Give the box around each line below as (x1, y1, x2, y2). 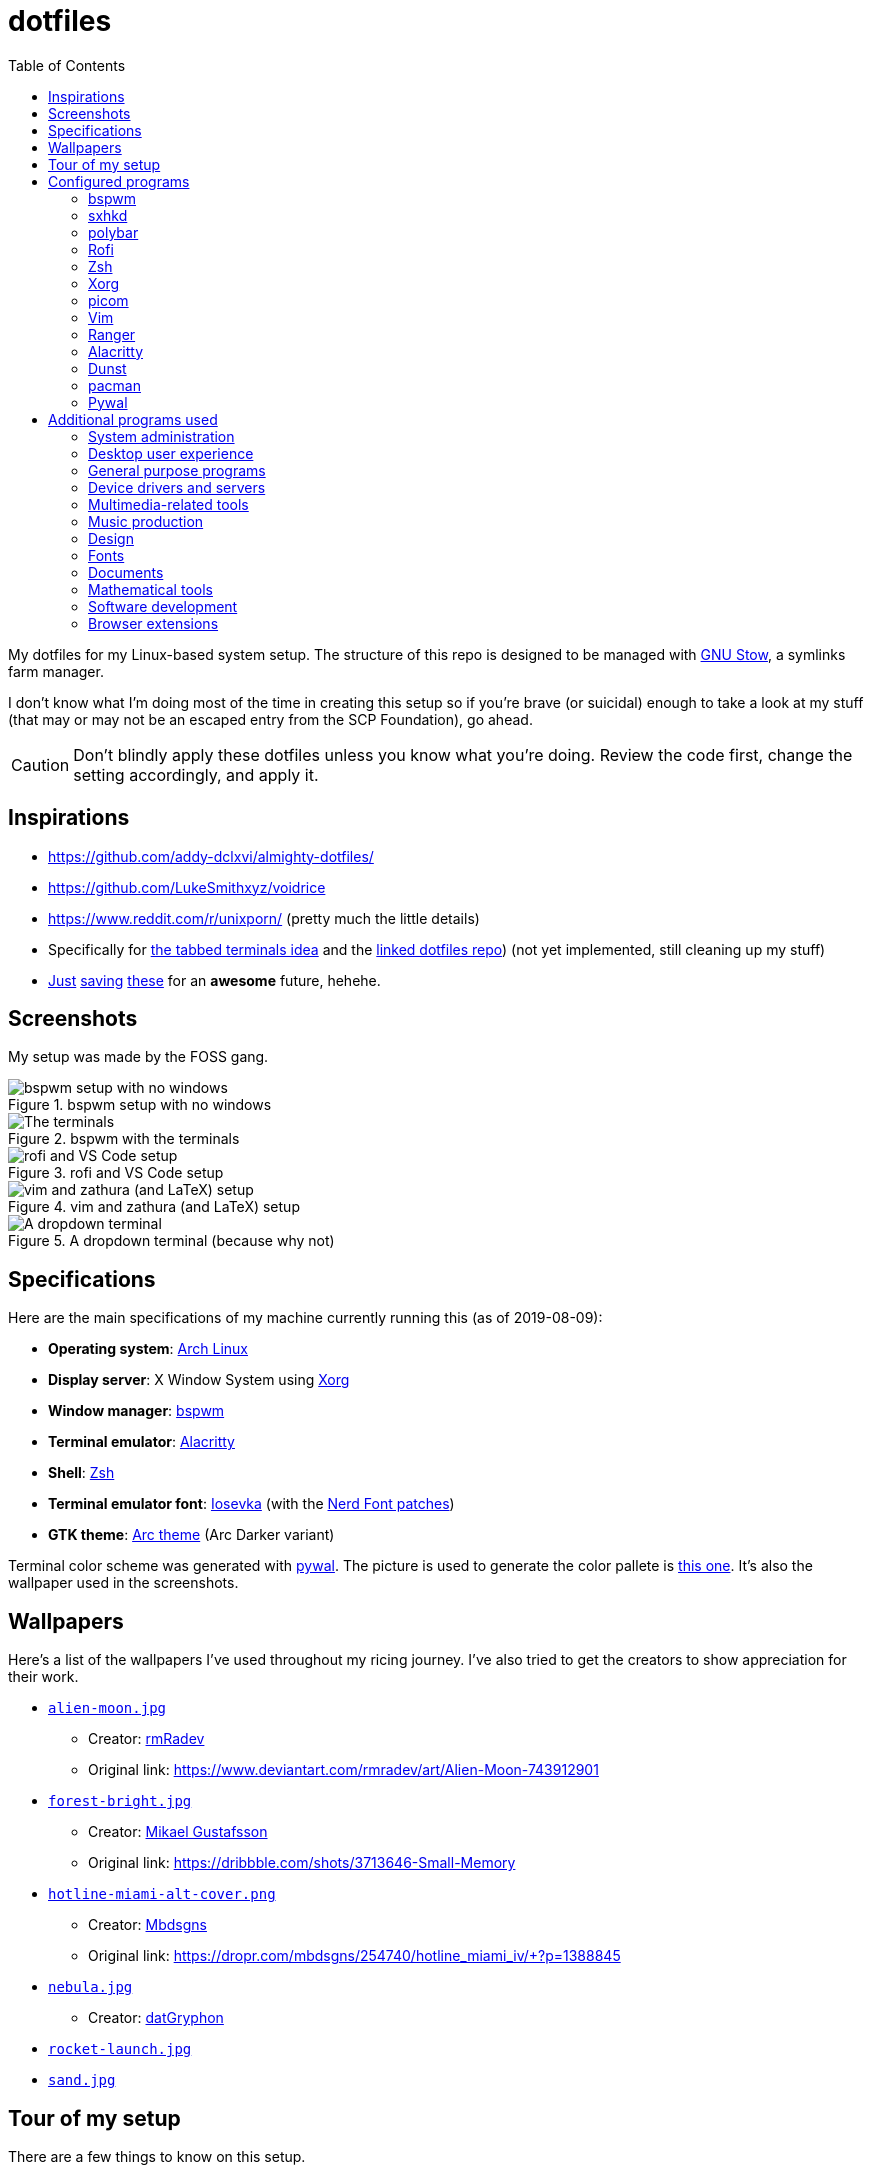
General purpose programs (88, 461, 266, 479)
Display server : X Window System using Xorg (48, 1371, 350, 1389)
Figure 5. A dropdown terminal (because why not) (8, 1232, 335, 1250)
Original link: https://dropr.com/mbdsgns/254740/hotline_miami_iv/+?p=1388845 (88, 1947, 621, 1965)
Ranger (88, 325, 136, 343)
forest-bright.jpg (48, 1793, 192, 1810)
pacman (88, 376, 141, 394)
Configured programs (48, 172, 190, 190)
